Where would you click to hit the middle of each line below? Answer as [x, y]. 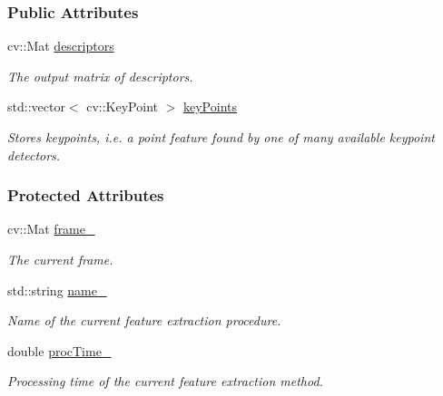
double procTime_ [59, 350]
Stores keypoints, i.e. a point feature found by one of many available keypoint [221, 137]
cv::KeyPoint [122, 106]
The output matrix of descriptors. [100, 76]
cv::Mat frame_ [51, 229]
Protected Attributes [86, 195]
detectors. [34, 155]
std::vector [36, 106]
